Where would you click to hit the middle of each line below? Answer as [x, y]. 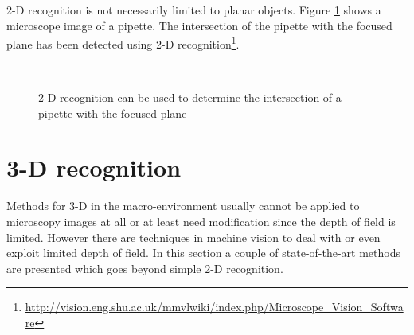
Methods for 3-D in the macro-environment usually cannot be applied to [183, 206]
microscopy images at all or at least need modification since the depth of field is [201, 221]
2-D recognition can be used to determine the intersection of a [190, 97]
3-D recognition [94, 167]
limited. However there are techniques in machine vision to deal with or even [193, 237]
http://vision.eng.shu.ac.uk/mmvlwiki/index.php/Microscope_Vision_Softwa [214, 307]
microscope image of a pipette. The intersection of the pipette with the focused [199, 25]
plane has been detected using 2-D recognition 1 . [123, 43]
